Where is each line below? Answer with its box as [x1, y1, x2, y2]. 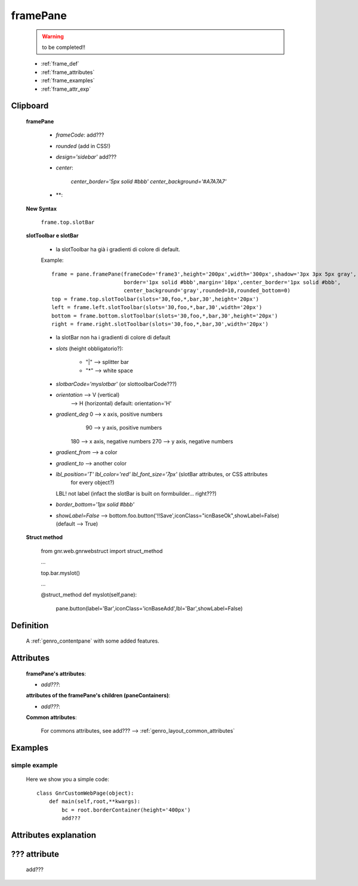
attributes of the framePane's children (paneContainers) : [26, 692, 171, 699]
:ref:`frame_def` [41, 60, 80, 67]
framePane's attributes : [26, 670, 87, 677]
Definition [11, 620, 49, 631]
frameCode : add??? [55, 131, 104, 138]
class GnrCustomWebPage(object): [36, 789, 134, 797]
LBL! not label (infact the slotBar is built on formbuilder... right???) [55, 490, 217, 497]
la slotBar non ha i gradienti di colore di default [55, 334, 171, 341]
